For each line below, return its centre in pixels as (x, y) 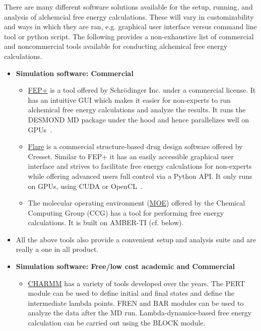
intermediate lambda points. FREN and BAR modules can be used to (136, 303)
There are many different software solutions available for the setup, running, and (128, 7)
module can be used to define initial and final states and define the (131, 293)
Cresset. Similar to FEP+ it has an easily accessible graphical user (131, 156)
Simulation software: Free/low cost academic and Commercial (125, 266)
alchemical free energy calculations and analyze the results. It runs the (137, 110)
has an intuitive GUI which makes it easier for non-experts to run (129, 100)
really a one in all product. (57, 249)
